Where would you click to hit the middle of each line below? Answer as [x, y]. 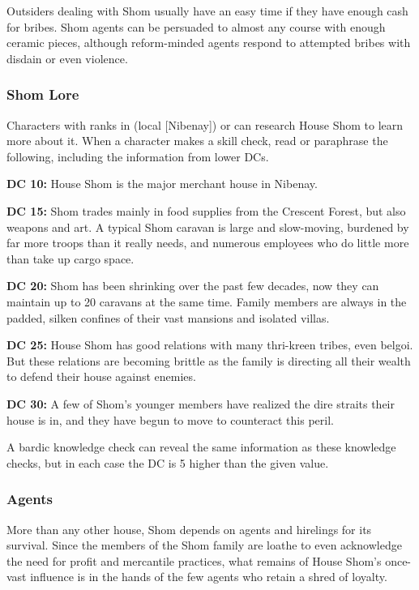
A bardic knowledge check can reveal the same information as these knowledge [201, 447]
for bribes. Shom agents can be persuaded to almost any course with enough [196, 26]
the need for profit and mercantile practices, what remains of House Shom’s [194, 560]
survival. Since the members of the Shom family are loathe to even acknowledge [204, 545]
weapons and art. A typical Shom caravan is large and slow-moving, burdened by [208, 227]
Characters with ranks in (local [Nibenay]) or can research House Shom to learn [205, 124]
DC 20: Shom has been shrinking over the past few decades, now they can [193, 286]
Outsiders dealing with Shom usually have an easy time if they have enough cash [207, 11]
